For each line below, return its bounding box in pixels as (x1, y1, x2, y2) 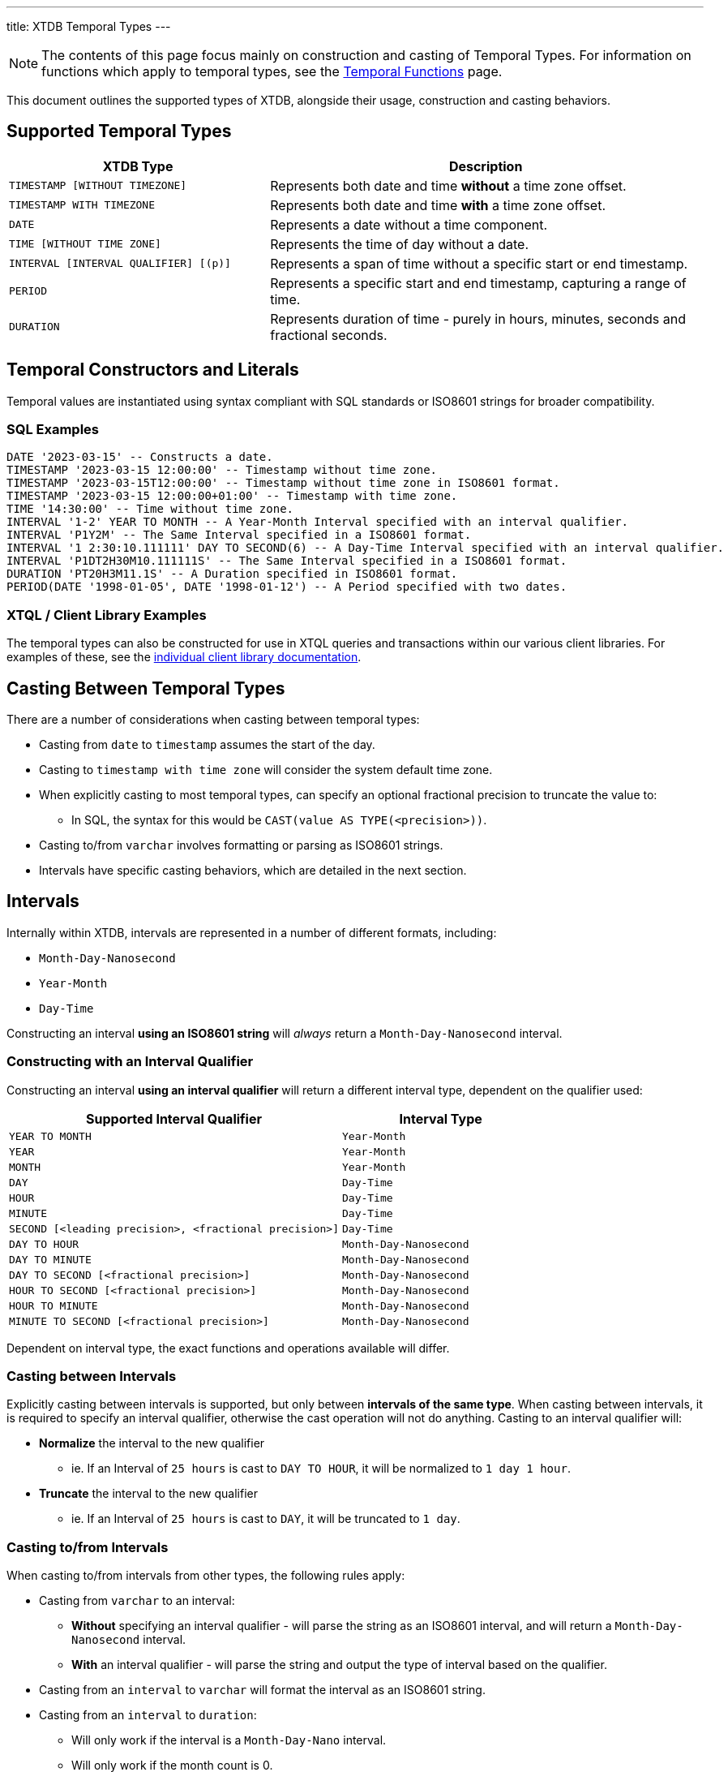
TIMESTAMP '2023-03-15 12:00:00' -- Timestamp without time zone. (6, 463, 438, 477)
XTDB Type (102, 157, 173, 174)
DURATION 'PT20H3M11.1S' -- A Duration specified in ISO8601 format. (6, 567, 458, 581)
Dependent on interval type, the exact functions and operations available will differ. (6, 1340, 450, 1355)
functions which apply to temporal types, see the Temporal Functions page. (41, 63, 503, 80)
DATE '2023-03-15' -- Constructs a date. (6, 450, 273, 464)
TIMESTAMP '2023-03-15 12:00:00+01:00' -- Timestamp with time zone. (6, 489, 458, 503)
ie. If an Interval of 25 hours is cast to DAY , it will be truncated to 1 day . (71, 1512, 460, 1526)
